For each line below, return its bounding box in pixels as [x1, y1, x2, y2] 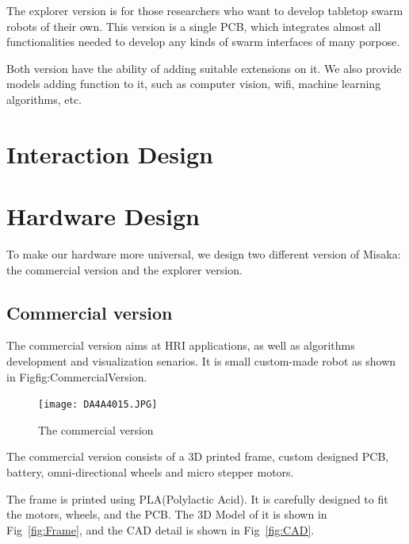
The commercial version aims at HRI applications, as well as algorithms [6, 337, 355, 354]
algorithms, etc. [6, 90, 82, 107]
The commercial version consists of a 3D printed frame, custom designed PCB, [6, 448, 389, 465]
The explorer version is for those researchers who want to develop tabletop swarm [6, 2, 403, 18]
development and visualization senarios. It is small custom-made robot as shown [6, 353, 396, 370]
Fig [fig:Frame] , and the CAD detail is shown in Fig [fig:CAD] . [6, 521, 315, 538]
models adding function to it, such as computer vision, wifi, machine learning [6, 75, 381, 92]
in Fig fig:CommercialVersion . [6, 368, 147, 385]
